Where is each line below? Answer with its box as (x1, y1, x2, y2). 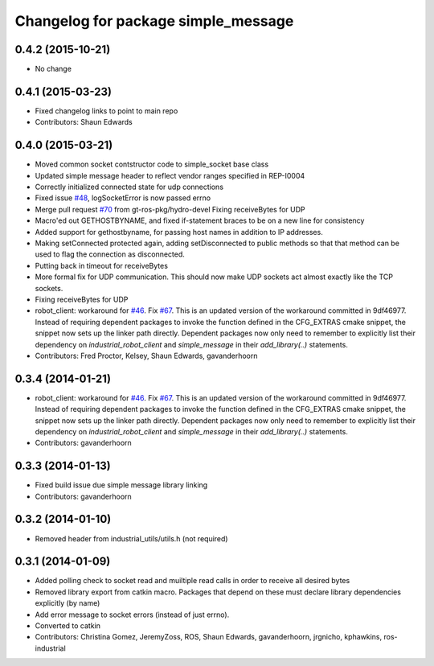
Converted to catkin (35, 621, 100, 631)
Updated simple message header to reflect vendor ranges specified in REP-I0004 (35, 171, 305, 180)
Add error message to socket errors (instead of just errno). (35, 610, 230, 619)
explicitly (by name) (35, 598, 100, 608)
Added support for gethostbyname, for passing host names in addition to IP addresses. (35, 227, 323, 236)
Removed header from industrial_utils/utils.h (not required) (35, 533, 228, 543)
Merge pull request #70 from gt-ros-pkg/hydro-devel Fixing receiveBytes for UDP (35, 204, 305, 214)
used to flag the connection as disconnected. (35, 249, 185, 259)
